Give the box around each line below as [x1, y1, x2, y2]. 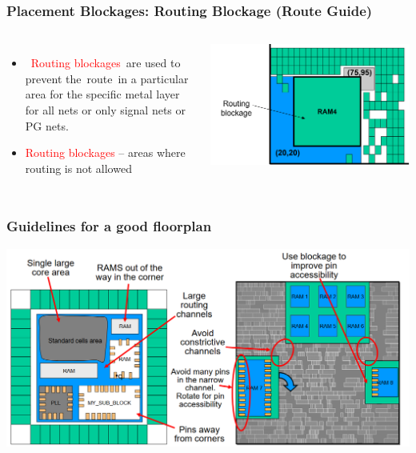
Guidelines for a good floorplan [6, 216, 212, 236]
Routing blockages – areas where [25, 144, 186, 161]
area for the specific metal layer [25, 86, 180, 102]
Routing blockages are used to [30, 54, 181, 71]
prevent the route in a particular [25, 70, 189, 86]
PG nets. [25, 117, 69, 134]
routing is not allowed [25, 159, 132, 176]
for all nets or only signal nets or [25, 102, 186, 118]
